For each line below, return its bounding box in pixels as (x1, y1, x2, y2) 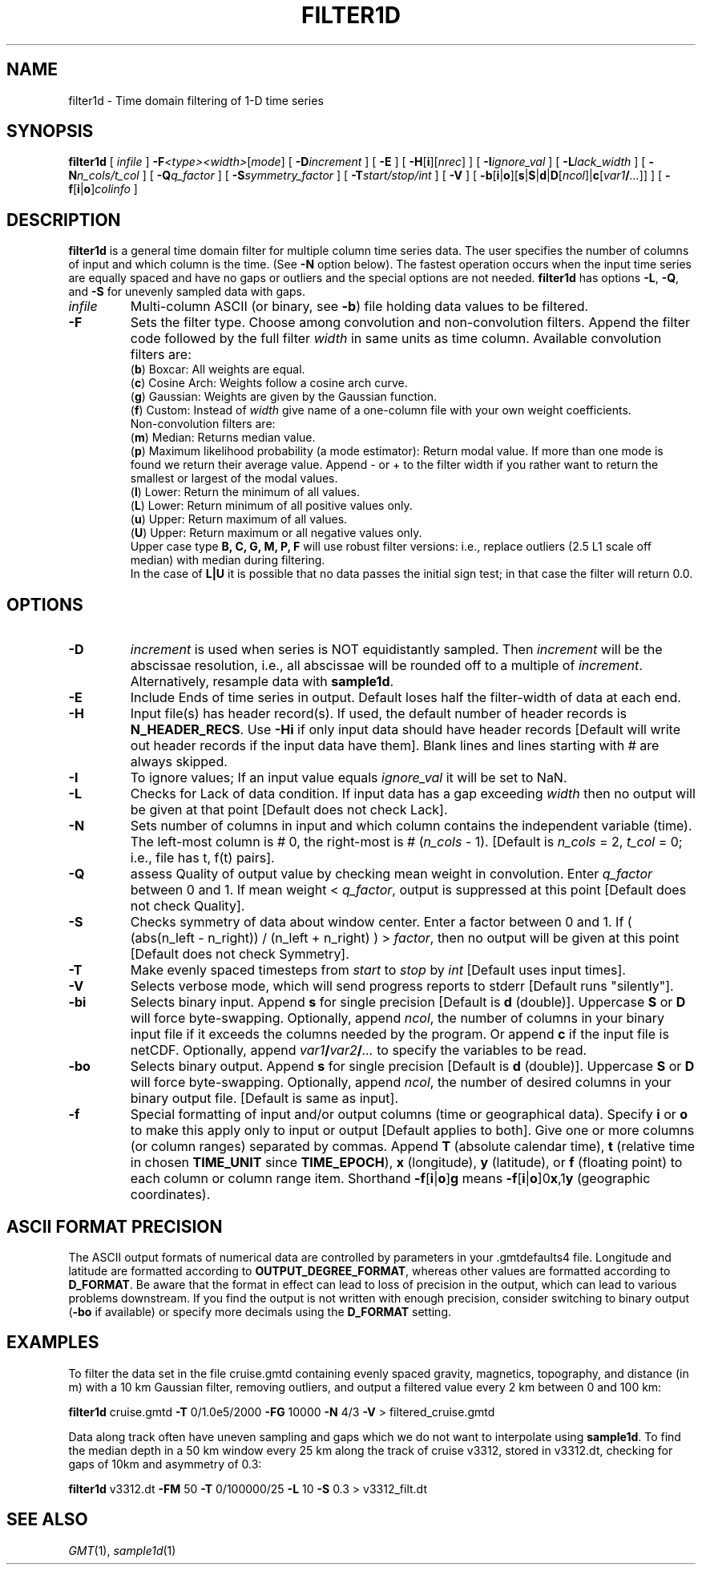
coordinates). (130, 1186, 211, 1203)
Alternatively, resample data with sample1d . (130, 673, 394, 690)
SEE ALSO (6, 1509, 88, 1530)
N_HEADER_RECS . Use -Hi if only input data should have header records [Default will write (130, 721, 680, 738)
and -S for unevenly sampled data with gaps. (68, 285, 305, 299)
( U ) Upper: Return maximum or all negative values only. (130, 526, 422, 540)
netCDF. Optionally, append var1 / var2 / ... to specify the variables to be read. (130, 1042, 587, 1059)
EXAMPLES (6, 1332, 99, 1353)
